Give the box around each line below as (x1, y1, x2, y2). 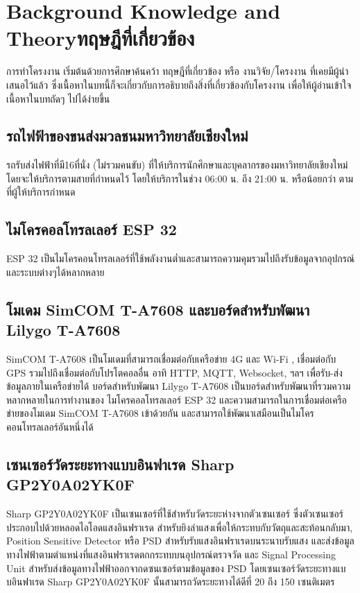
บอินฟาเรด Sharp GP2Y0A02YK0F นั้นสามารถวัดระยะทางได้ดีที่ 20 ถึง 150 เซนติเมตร (6, 574, 335, 589)
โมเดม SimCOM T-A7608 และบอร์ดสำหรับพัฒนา (6, 298, 310, 320)
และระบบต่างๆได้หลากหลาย (6, 264, 105, 279)
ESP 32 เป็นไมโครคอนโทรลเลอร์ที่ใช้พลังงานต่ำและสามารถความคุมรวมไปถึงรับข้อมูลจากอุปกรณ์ (6, 251, 355, 266)
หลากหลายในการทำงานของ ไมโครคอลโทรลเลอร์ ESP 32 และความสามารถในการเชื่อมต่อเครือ (6, 392, 348, 406)
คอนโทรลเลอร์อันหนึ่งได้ (6, 420, 94, 434)
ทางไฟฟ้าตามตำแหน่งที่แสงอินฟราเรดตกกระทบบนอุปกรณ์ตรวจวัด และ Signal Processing (6, 547, 336, 561)
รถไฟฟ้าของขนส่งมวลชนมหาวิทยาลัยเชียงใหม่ (6, 125, 248, 146)
